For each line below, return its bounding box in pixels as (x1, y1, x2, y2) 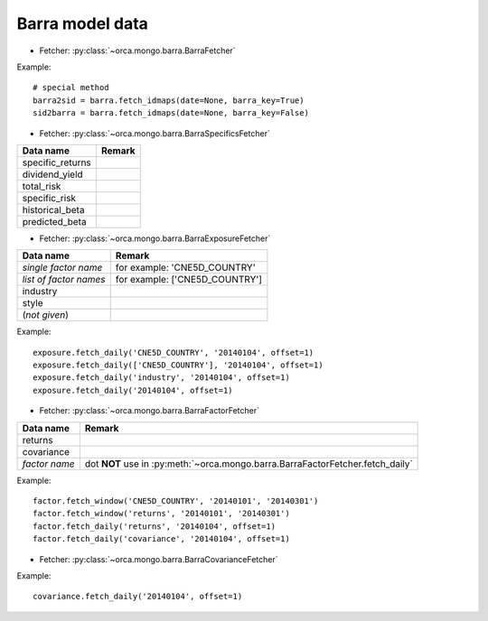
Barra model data (16, 14, 149, 33)
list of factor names (22, 273, 106, 286)
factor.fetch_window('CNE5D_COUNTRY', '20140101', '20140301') (33, 496, 319, 506)
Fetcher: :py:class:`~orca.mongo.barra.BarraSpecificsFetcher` (39, 127, 270, 139)
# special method (33, 82, 109, 93)
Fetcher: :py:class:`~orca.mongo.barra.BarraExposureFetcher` (39, 233, 271, 244)
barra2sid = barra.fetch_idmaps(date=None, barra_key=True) (33, 95, 305, 106)
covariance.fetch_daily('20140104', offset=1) (33, 591, 243, 602)
